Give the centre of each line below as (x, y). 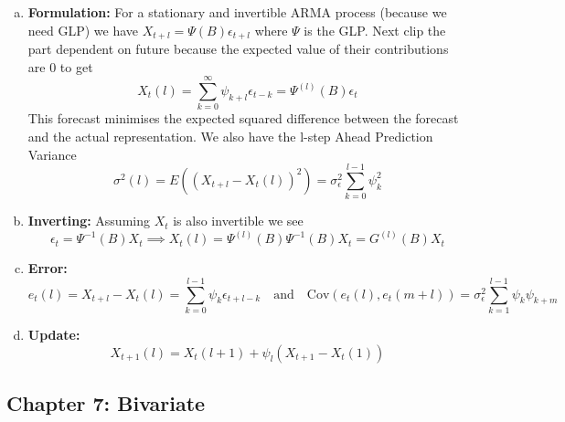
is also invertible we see (238, 221)
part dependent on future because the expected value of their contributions (238, 49)
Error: (48, 268)
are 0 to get (60, 66)
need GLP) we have (83, 30)
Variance (52, 154)
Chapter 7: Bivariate (106, 403)
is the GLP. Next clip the (375, 30)
